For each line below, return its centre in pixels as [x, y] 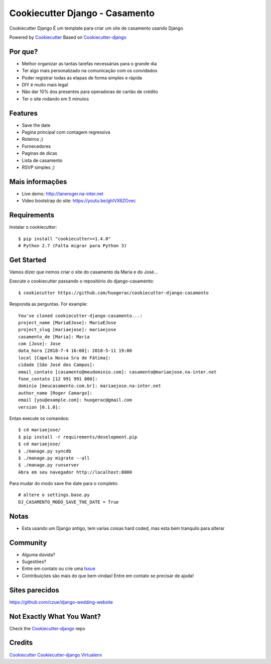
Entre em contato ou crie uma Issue [58, 568]
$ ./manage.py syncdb [45, 451]
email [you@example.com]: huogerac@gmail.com [75, 400]
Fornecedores [36, 146]
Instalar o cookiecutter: [33, 227]
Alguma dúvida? [38, 554]
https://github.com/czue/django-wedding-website [61, 602]
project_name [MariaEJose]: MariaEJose [67, 322]
